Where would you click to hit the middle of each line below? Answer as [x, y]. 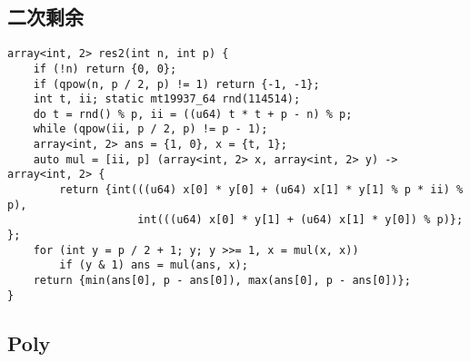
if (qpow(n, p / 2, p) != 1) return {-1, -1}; [176, 84]
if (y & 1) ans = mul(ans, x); [154, 265]
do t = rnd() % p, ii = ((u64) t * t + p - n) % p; [193, 114]
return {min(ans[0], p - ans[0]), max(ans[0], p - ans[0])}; [222, 281]
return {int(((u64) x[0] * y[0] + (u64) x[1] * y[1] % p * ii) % [261, 190]
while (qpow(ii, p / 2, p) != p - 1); [150, 129]
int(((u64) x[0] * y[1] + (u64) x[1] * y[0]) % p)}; [300, 220]
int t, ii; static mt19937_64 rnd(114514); [167, 99]
